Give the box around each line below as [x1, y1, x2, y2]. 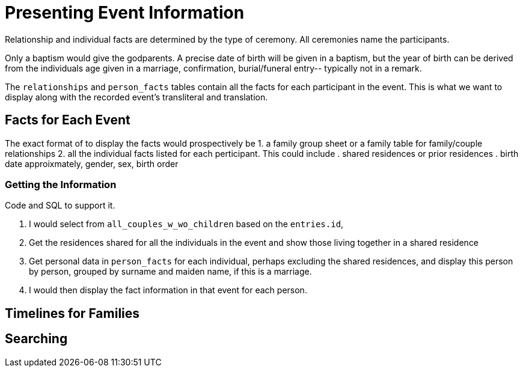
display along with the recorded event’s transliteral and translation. [5, 91, 268, 102]
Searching [5, 331, 68, 347]
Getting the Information [5, 178, 117, 191]
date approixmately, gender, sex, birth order [5, 158, 179, 169]
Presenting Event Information [5, 2, 245, 23]
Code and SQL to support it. [5, 200, 115, 211]
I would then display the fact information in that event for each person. [29, 285, 307, 296]
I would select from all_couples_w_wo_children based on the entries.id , [29, 219, 344, 230]
